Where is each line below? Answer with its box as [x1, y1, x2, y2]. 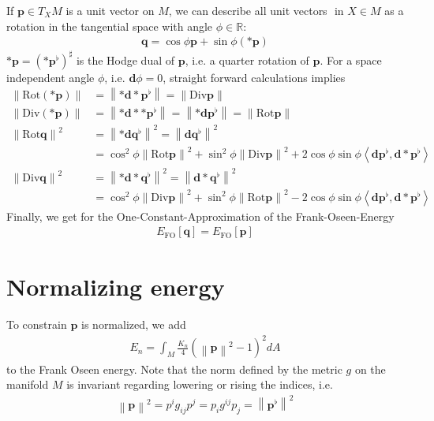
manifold [6, 376, 49, 393]
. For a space [320, 51, 382, 68]
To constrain [6, 316, 67, 333]
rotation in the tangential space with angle [6, 17, 213, 34]
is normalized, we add [81, 316, 186, 333]
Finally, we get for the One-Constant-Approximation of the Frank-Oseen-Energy [6, 207, 395, 224]
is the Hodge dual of [76, 51, 175, 68]
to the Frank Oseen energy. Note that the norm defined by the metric [6, 360, 342, 377]
